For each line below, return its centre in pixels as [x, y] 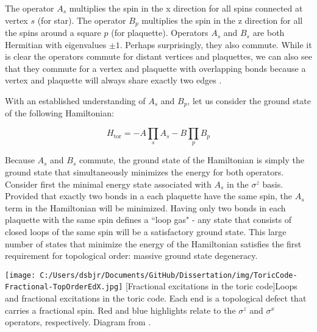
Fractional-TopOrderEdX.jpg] [64, 287]
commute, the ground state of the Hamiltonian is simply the [192, 160]
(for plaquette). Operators [160, 33]
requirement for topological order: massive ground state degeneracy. [131, 256]
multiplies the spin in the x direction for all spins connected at [186, 8]
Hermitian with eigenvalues [56, 44]
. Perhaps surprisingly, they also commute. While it [216, 44]
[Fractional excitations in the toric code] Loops [211, 286]
